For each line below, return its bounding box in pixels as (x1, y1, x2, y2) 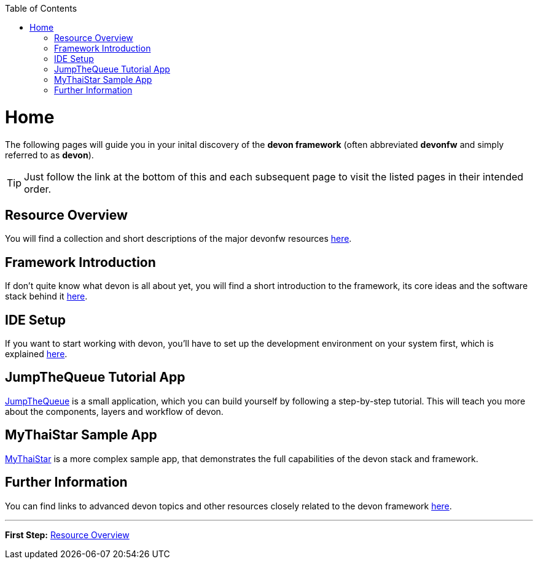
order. (24, 182, 52, 195)
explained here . (5, 349, 68, 360)
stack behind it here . (5, 291, 88, 302)
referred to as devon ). (5, 149, 94, 160)
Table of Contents (5, 3, 77, 14)
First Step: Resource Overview (5, 529, 130, 540)
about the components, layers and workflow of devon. (5, 406, 224, 417)
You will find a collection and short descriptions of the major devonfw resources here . (5, 233, 352, 244)
